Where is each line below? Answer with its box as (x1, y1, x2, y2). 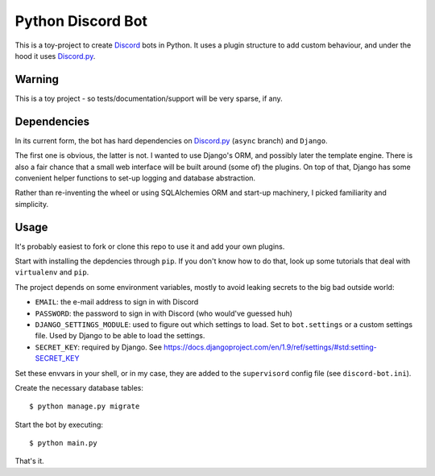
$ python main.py (29, 439, 97, 448)
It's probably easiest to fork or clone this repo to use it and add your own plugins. (14, 242, 285, 251)
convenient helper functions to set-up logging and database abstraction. (14, 173, 256, 183)
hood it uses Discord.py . (14, 51, 96, 60)
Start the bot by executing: (14, 420, 104, 429)
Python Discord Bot (14, 12, 148, 30)
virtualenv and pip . (14, 267, 89, 277)
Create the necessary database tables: (14, 383, 144, 392)
